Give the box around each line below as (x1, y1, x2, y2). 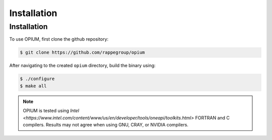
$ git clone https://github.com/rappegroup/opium (20, 50, 145, 55)
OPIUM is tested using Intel (23, 108, 80, 114)
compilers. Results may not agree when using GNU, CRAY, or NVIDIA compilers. (23, 121, 189, 127)
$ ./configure (20, 76, 55, 82)
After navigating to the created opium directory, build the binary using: (9, 63, 156, 69)
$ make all (20, 83, 47, 89)
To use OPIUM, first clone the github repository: (9, 36, 109, 42)
